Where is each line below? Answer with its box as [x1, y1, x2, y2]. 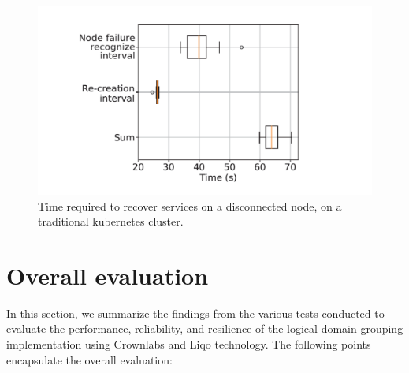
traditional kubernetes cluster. [38, 213, 184, 229]
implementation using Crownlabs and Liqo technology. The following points [6, 336, 371, 352]
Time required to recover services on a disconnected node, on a [38, 197, 342, 214]
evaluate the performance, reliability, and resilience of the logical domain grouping [6, 320, 403, 337]
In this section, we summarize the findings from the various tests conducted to [6, 304, 385, 321]
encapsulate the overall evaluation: [6, 351, 173, 367]
